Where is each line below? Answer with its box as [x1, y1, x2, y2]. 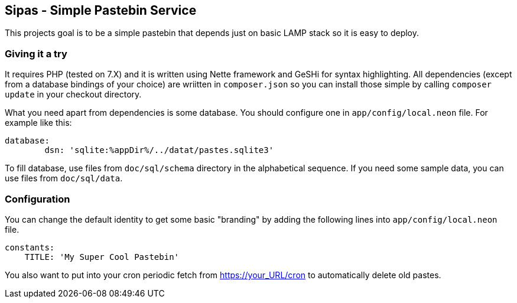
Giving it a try [5, 47, 67, 60]
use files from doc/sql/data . [5, 173, 123, 184]
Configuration [5, 193, 70, 205]
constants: [5, 242, 55, 252]
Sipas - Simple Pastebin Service [5, 3, 197, 18]
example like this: [5, 118, 72, 128]
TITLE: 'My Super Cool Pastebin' [24, 252, 180, 262]
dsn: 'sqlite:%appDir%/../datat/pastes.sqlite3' [44, 145, 274, 155]
